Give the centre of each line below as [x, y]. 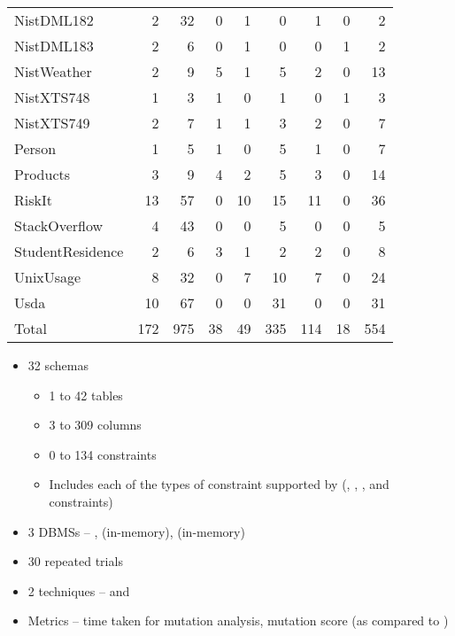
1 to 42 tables [86, 395]
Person [35, 148]
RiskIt [33, 200]
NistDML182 [54, 20]
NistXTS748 [52, 97]
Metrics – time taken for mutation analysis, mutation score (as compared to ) [238, 620]
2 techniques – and [79, 590]
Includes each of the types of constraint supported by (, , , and [219, 484]
